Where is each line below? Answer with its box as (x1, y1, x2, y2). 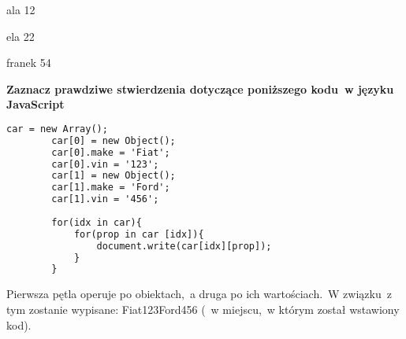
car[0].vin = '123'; (51, 158, 159, 170)
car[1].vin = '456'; (51, 193, 159, 205)
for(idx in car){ (51, 216, 142, 228)
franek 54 (6, 54, 51, 71)
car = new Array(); (6, 123, 108, 134)
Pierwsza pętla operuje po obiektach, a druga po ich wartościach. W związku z (6, 286, 392, 302)
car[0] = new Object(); (51, 134, 176, 146)
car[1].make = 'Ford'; (51, 182, 170, 193)
